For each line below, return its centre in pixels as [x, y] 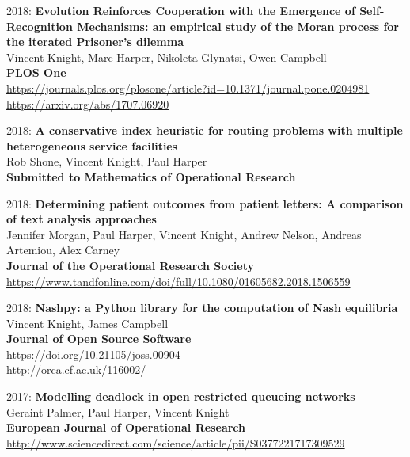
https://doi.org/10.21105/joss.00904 [93, 354]
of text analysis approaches [82, 219]
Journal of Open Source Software [99, 339]
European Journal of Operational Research [126, 427]
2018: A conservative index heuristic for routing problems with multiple [205, 130]
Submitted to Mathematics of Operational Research [151, 176]
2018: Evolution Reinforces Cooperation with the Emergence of [181, 10]
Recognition [40, 26]
